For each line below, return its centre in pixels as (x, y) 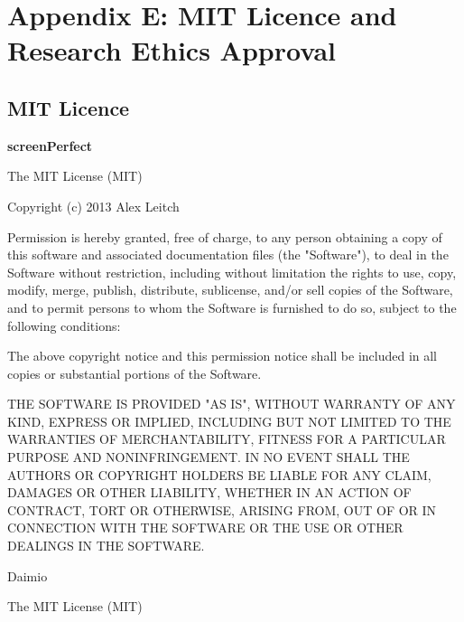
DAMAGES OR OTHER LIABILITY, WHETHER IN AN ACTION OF (209, 492)
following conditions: (64, 325)
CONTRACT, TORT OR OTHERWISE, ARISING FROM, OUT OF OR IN (222, 509)
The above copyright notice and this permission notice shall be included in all (223, 356)
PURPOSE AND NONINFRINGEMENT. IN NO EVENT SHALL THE (209, 457)
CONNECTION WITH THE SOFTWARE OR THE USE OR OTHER (205, 528)
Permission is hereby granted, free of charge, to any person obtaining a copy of (225, 236)
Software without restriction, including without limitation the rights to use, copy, (232, 272)
